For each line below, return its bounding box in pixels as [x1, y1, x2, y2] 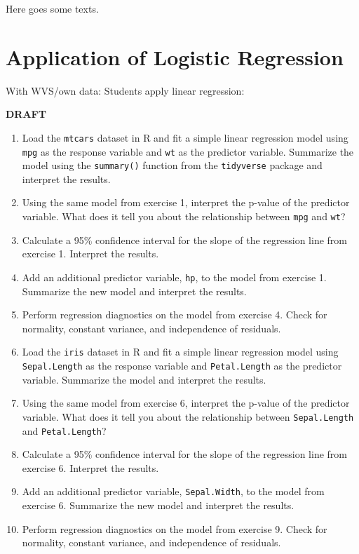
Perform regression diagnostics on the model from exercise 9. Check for [22, 521, 327, 536]
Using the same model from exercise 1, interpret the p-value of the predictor [22, 195, 350, 210]
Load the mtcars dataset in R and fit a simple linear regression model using [22, 130, 348, 144]
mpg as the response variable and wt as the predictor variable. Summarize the [22, 144, 354, 158]
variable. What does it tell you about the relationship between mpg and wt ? [22, 209, 346, 224]
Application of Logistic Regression [6, 42, 344, 71]
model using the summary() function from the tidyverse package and [22, 158, 323, 173]
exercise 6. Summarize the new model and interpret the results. [22, 498, 294, 512]
